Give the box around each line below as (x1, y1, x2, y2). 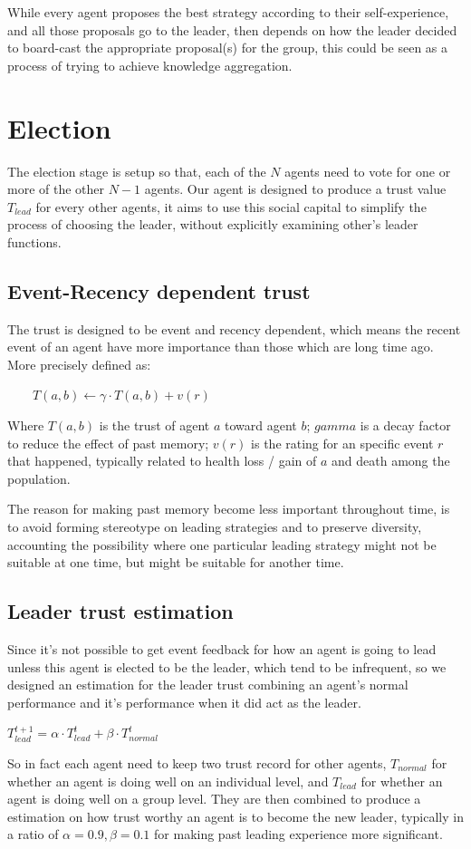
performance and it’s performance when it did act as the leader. (7, 692, 361, 711)
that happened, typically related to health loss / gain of (7, 451, 317, 470)
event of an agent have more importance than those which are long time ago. (7, 337, 434, 356)
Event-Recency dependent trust (7, 276, 311, 304)
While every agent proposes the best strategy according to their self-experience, (7, 3, 449, 21)
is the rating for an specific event (251, 433, 434, 452)
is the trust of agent (99, 416, 210, 435)
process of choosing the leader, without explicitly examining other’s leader (7, 215, 418, 234)
